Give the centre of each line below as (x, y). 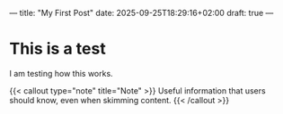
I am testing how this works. (62, 73)
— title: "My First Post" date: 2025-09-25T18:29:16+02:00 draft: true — (141, 13)
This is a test (57, 49)
